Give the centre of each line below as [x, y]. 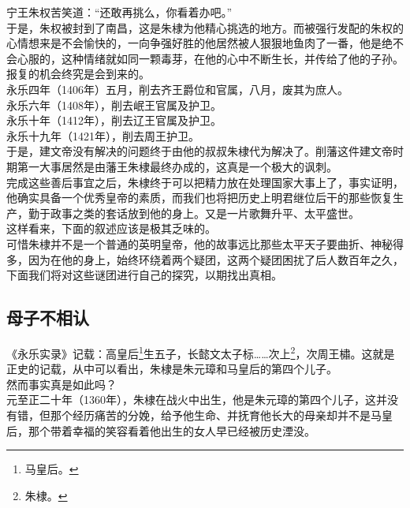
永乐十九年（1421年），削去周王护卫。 [103, 135]
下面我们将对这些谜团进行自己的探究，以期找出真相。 [144, 275]
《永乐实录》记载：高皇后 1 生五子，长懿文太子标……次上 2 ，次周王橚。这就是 [201, 352]
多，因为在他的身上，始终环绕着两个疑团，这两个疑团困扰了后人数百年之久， [205, 259]
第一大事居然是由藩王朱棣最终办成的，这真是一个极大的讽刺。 [177, 166]
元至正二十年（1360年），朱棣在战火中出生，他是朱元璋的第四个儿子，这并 [197, 400]
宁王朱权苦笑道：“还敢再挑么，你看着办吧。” [119, 12]
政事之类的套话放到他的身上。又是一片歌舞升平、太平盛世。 [205, 213]
